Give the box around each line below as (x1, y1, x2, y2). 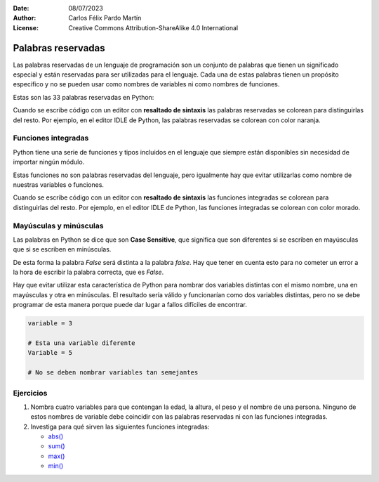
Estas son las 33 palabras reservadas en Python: (13, 93, 154, 101)
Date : (13, 4, 29, 12)
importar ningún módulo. (13, 158, 85, 167)
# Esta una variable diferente (27, 339, 136, 347)
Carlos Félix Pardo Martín (68, 14, 142, 22)
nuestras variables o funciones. (13, 180, 105, 189)
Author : (13, 14, 36, 22)
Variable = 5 (27, 349, 73, 357)
